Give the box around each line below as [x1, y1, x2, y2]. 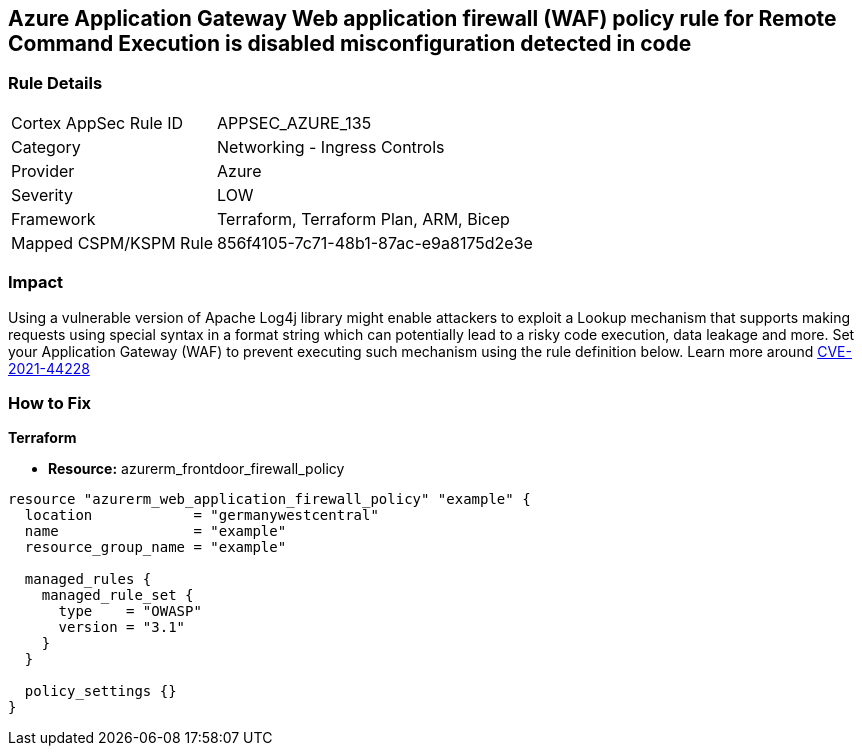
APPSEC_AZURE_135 [217, 112, 372, 133]
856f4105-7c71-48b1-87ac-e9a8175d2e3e [217, 232, 533, 253]
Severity [11, 184, 73, 205]
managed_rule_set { [41, 587, 194, 604]
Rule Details [8, 73, 103, 94]
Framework [11, 208, 96, 229]
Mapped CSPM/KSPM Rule [11, 232, 214, 253]
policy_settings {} [24, 683, 177, 700]
